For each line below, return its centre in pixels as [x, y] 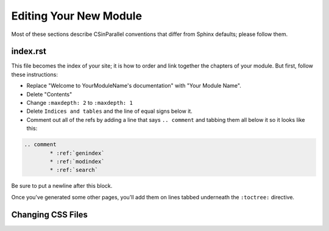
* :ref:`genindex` [77, 153]
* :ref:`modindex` [77, 161]
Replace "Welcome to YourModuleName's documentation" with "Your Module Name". [134, 86]
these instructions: [34, 74]
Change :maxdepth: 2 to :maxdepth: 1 [80, 103]
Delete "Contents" [49, 94]
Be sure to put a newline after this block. [62, 186]
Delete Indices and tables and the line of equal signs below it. [110, 111]
